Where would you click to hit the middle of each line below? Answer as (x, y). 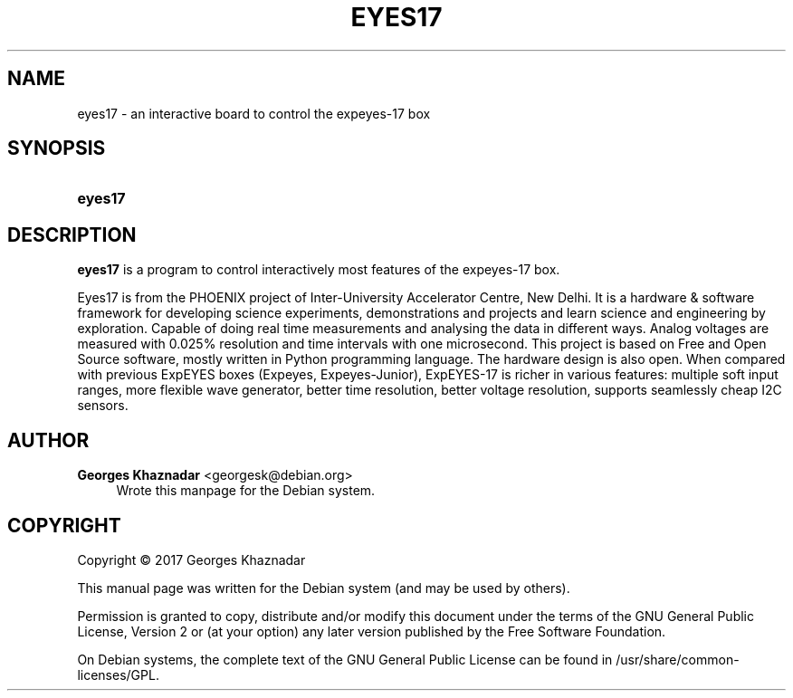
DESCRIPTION (72, 234)
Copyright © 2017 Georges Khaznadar (191, 559)
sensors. (103, 406)
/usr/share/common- (678, 659)
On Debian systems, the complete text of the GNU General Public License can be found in (345, 659)
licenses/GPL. (118, 674)
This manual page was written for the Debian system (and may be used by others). (324, 588)
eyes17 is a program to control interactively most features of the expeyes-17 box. (319, 270)
